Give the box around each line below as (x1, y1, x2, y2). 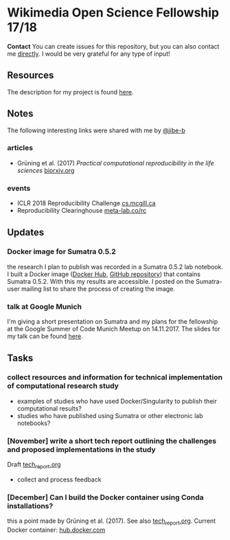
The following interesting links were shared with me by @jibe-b (7, 126, 185, 134)
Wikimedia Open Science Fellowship (7, 5, 220, 21)
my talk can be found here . (7, 332, 84, 340)
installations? (7, 501, 54, 510)
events (7, 183, 31, 193)
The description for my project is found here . (7, 87, 134, 96)
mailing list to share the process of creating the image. (21, 284, 175, 293)
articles (7, 143, 33, 153)
